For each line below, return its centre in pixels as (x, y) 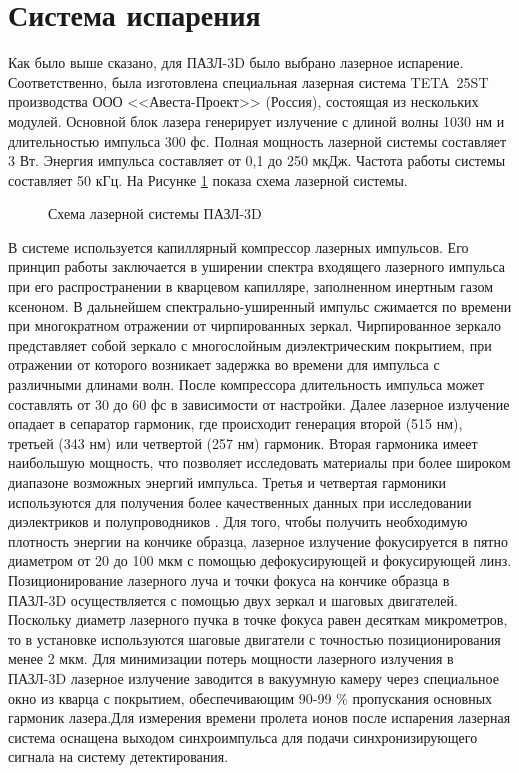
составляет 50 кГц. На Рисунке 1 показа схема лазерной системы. (208, 179)
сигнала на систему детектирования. (118, 756)
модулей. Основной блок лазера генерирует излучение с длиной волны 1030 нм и (256, 120)
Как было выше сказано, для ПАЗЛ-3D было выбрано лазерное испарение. (236, 62)
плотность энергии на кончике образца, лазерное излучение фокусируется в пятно (258, 540)
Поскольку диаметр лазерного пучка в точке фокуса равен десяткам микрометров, (258, 619)
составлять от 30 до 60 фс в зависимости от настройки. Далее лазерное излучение (259, 403)
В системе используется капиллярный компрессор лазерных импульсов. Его (238, 246)
